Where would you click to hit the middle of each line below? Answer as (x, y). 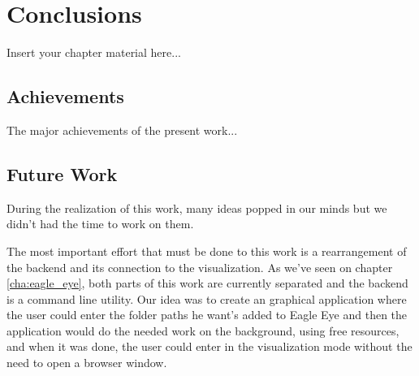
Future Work (62, 173)
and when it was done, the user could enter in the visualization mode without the (209, 346)
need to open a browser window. (87, 363)
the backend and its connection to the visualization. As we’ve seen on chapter (200, 267)
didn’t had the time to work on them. (100, 224)
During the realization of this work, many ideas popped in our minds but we (197, 207)
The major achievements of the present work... (122, 130)
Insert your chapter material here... (94, 52)
